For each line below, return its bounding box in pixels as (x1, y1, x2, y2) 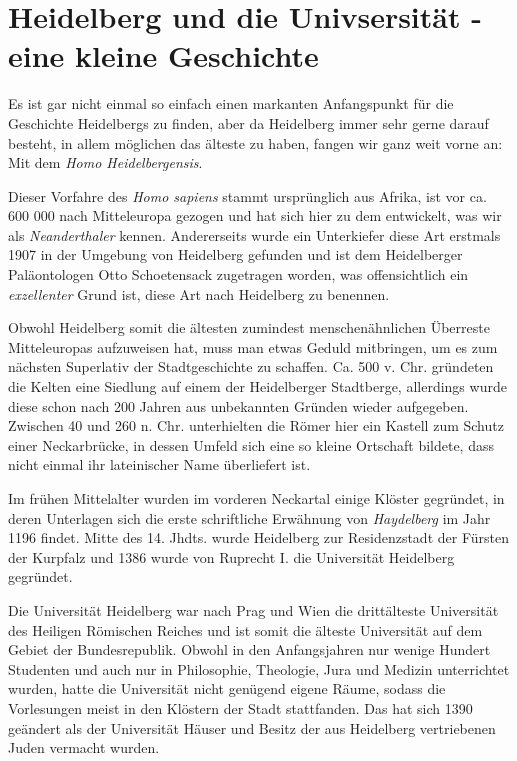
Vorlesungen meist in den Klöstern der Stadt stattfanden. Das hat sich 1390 (8, 697, 473, 718)
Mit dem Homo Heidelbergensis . (8, 152, 203, 173)
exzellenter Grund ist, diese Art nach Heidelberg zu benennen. (8, 283, 390, 304)
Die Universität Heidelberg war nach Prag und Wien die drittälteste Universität (8, 599, 499, 620)
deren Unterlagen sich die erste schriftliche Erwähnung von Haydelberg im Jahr (8, 507, 491, 528)
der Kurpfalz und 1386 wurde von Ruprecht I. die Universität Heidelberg (8, 546, 455, 567)
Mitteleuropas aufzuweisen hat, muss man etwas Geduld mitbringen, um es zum (8, 336, 498, 357)
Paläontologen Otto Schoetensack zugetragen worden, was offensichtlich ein (8, 264, 469, 285)
